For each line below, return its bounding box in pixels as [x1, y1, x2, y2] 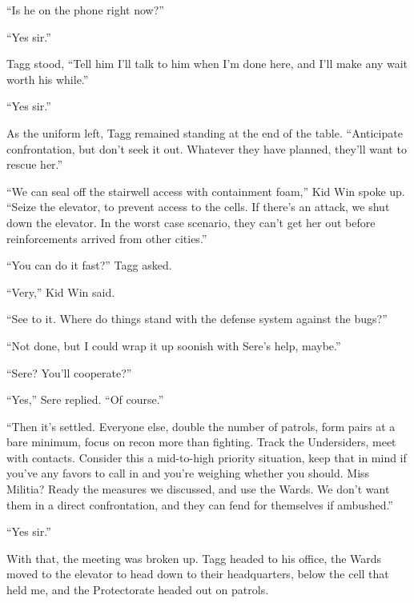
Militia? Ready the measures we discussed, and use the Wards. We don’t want [6, 481, 390, 497]
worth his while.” [6, 70, 89, 87]
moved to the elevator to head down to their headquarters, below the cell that [6, 565, 389, 582]
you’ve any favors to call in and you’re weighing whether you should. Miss [6, 465, 370, 481]
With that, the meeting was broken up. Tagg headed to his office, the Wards [6, 549, 382, 566]
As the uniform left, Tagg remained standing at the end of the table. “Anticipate [6, 124, 403, 141]
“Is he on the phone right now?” [6, 2, 164, 18]
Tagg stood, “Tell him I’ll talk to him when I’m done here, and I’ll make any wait [6, 55, 408, 72]
